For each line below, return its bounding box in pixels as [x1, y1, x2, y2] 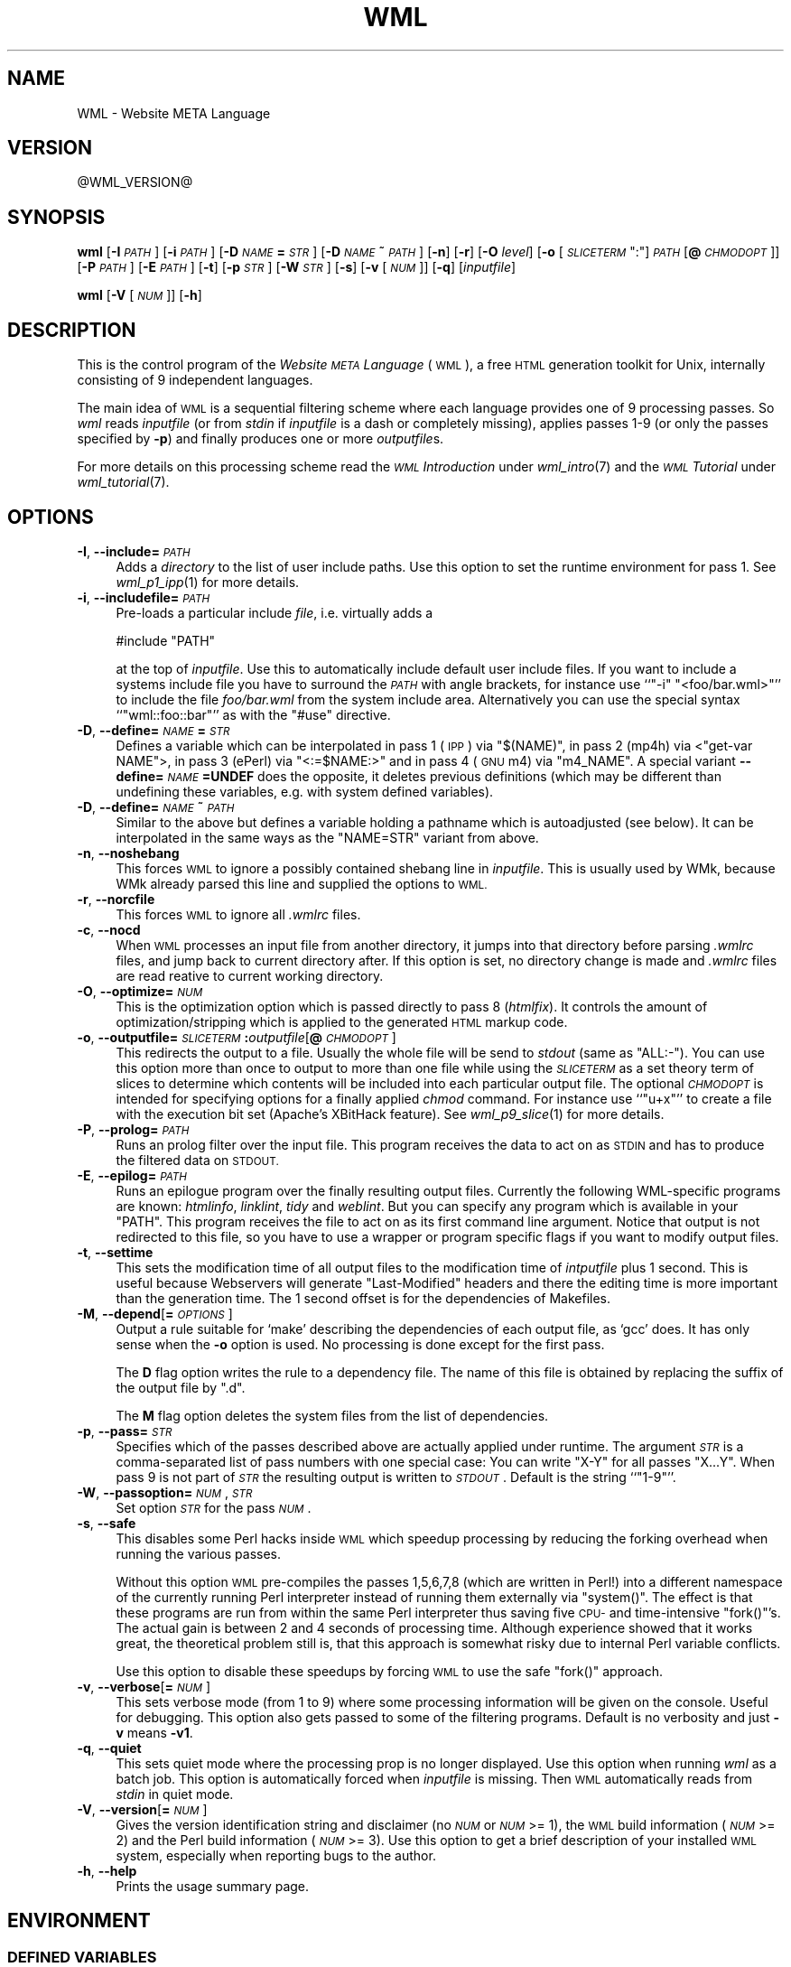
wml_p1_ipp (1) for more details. [116, 573, 300, 590]
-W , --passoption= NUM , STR [77, 1484, 253, 1500]
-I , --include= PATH [77, 543, 191, 559]
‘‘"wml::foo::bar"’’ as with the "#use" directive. [116, 706, 391, 722]
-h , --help [77, 1862, 137, 1878]
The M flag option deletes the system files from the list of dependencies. [116, 1407, 549, 1423]
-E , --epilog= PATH [77, 1167, 188, 1183]
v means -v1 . [116, 1724, 193, 1740]
